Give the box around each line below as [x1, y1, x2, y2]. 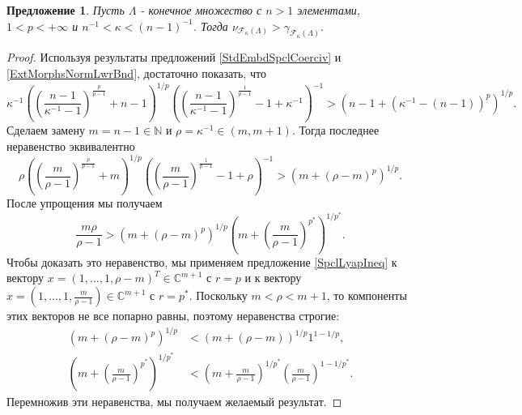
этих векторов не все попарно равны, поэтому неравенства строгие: [6, 307, 340, 323]
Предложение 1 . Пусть [6, 2, 125, 18]
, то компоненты [326, 287, 407, 303]
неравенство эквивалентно [6, 137, 135, 154]
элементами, [297, 2, 361, 18]
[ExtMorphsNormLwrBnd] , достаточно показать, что [6, 65, 266, 82]
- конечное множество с [140, 2, 262, 18]
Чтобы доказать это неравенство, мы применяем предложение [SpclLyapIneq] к [6, 253, 397, 270]
